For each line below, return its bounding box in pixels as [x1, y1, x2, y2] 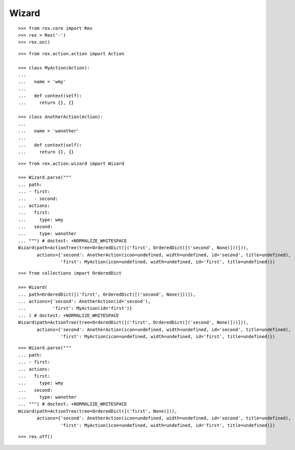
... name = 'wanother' [18, 128, 79, 134]
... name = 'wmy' [18, 79, 66, 85]
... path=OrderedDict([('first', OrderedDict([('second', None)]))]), [18, 291, 196, 297]
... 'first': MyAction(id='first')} [18, 305, 133, 311]
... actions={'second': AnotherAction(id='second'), [18, 299, 151, 304]
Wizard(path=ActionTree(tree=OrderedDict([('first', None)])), [18, 408, 177, 414]
